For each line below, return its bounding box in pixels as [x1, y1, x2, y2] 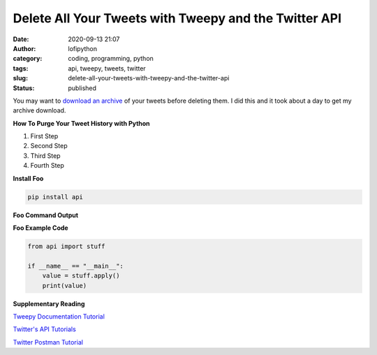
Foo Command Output [13, 210, 79, 219]
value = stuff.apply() [42, 272, 120, 280]
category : [13, 55, 43, 63]
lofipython [68, 44, 98, 52]
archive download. [13, 106, 66, 115]
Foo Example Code [13, 224, 69, 232]
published [68, 84, 97, 92]
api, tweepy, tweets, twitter [68, 64, 146, 73]
